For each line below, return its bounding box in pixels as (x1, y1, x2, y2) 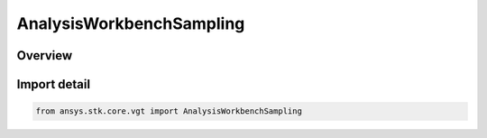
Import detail (16, 77, 90, 92)
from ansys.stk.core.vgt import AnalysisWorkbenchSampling (35, 106, 302, 116)
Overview (16, 48, 73, 63)
